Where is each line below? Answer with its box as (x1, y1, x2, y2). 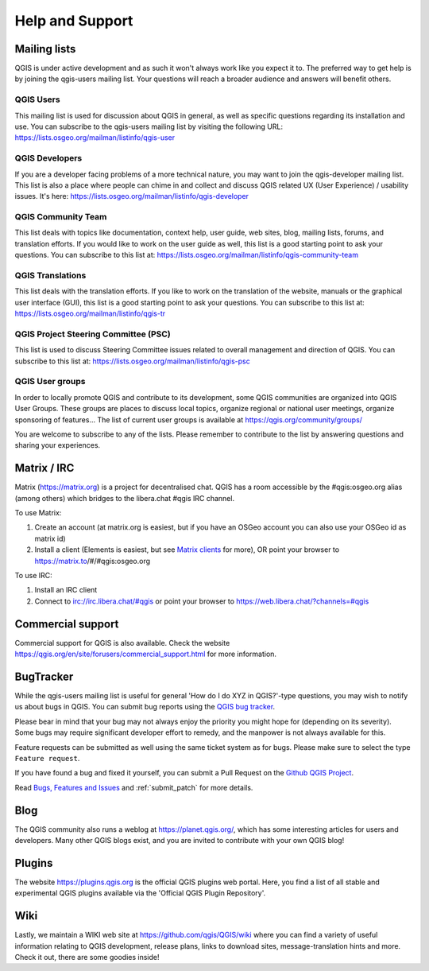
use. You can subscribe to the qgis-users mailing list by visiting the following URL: (14, 122, 284, 131)
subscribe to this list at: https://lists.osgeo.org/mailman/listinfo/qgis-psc (14, 356, 250, 366)
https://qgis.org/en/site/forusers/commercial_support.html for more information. (14, 649, 277, 659)
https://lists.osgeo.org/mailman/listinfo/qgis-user (14, 133, 176, 142)
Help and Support (14, 12, 133, 29)
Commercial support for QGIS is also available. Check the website (14, 638, 230, 647)
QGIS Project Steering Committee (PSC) (14, 328, 171, 340)
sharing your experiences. (14, 441, 101, 450)
